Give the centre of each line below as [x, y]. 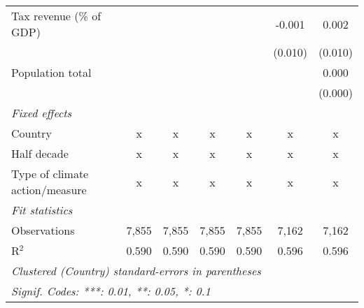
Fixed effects [42, 113]
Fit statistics [42, 210]
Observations [43, 230]
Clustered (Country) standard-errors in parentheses [136, 271]
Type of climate [50, 174]
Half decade [40, 153]
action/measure [49, 190]
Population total [51, 72]
